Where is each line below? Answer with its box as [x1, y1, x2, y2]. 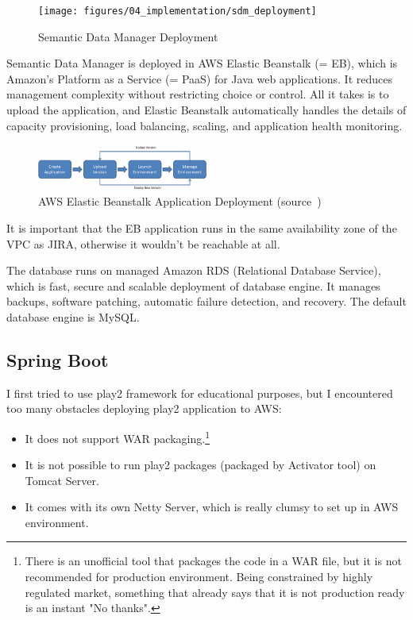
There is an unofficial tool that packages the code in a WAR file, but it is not [25, 553, 402, 569]
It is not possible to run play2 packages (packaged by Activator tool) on [25, 456, 376, 473]
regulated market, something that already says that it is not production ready [25, 583, 405, 600]
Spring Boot [6, 347, 109, 372]
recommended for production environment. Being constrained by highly [25, 568, 373, 585]
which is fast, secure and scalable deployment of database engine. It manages [6, 277, 380, 294]
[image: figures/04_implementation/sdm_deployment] [38, 6, 317, 17]
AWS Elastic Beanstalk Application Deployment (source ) [38, 193, 322, 210]
